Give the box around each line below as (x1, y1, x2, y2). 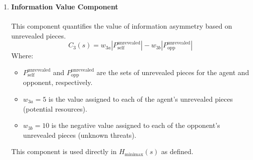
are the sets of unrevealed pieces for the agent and (96, 67, 249, 77)
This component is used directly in (11, 146, 117, 157)
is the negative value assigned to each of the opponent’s (51, 120, 220, 130)
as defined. (161, 146, 193, 157)
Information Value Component (11, 1, 119, 11)
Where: (11, 50, 33, 61)
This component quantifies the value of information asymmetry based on (11, 21, 232, 31)
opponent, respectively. (23, 77, 93, 87)
